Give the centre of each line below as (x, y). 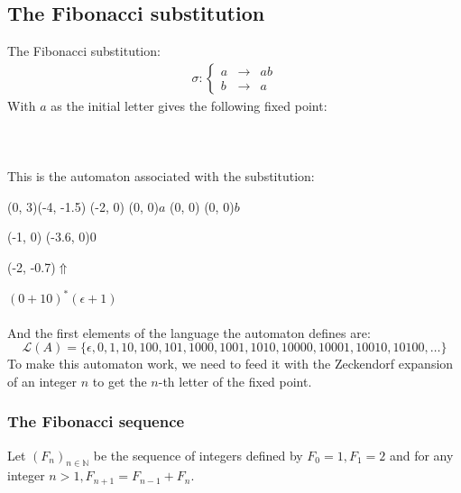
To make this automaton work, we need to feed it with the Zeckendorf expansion (230, 364)
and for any (421, 455)
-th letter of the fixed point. (235, 381)
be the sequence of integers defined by (198, 455)
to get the (120, 381)
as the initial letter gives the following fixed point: (189, 105)
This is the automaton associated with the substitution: (161, 176)
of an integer (42, 381)
